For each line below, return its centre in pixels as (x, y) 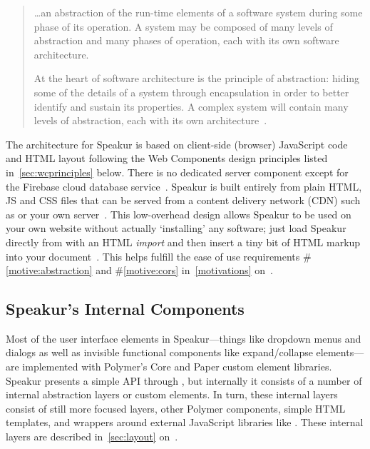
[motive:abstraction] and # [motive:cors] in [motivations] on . (139, 270)
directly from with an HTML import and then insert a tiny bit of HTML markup (183, 242)
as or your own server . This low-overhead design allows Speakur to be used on (179, 214)
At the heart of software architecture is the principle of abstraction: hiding (197, 78)
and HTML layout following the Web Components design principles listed (167, 158)
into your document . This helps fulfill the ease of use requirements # (159, 256)
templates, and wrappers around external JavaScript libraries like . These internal (185, 422)
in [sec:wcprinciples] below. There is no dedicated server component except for (177, 172)
